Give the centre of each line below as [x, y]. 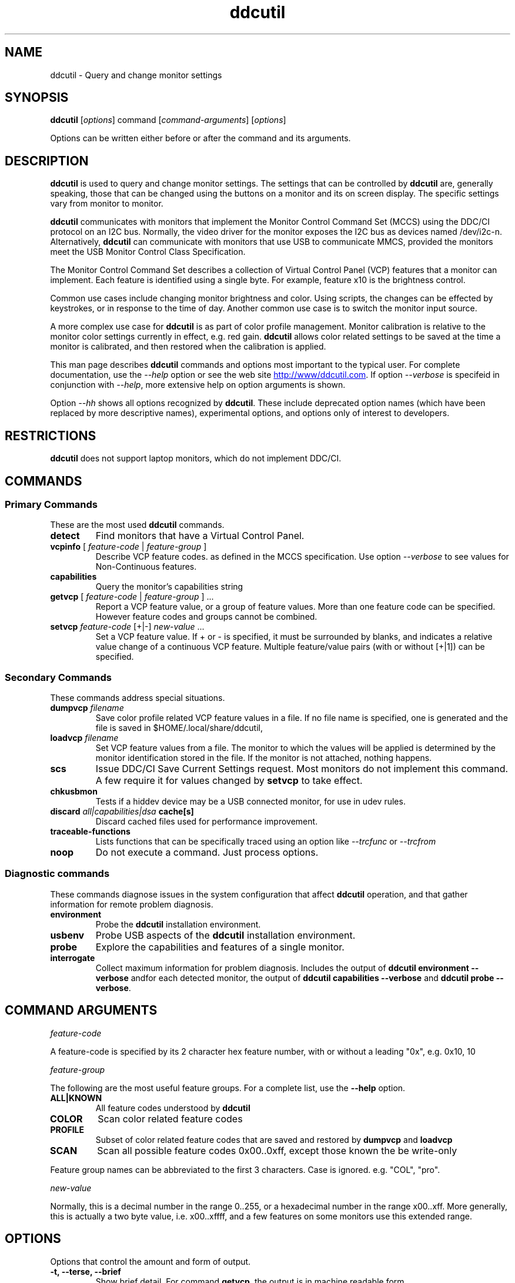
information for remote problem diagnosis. [132, 904]
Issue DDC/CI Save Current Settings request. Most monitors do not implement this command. [302, 769]
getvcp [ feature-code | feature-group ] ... [132, 597]
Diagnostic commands [57, 874]
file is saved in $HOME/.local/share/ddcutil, [179, 728]
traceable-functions [90, 832]
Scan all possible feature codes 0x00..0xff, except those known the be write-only [277, 1150]
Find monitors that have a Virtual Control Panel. [200, 536]
